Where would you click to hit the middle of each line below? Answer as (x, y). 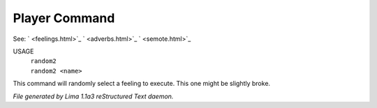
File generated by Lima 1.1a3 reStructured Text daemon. (93, 96)
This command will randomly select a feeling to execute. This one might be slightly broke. (142, 84)
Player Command (64, 18)
